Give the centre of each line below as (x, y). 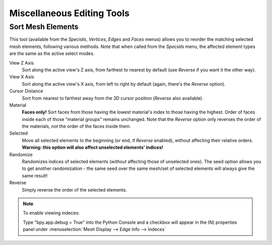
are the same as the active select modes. (52, 53)
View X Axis (22, 77)
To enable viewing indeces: (51, 213)
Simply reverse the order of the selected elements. (75, 190)
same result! (35, 175)
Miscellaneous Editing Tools (69, 13)
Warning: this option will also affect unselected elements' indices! (93, 147)
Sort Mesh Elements (44, 27)
